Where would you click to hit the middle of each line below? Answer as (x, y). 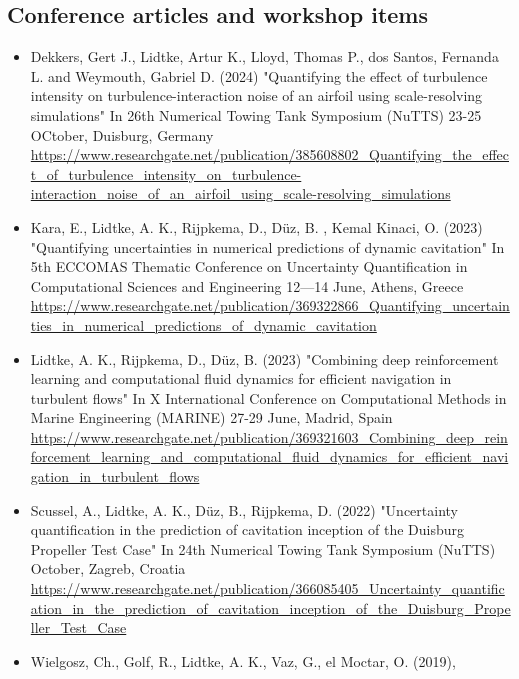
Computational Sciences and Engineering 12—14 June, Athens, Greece (247, 285)
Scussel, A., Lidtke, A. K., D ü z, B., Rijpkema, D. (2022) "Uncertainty (244, 509)
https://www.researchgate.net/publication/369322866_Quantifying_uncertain (270, 305)
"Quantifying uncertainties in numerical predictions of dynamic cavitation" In (267, 246)
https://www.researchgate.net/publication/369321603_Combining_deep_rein (269, 436)
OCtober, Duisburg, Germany (122, 134)
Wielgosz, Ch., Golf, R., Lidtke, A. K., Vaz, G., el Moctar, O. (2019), (243, 660)
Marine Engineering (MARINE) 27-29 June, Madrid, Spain (211, 417)
